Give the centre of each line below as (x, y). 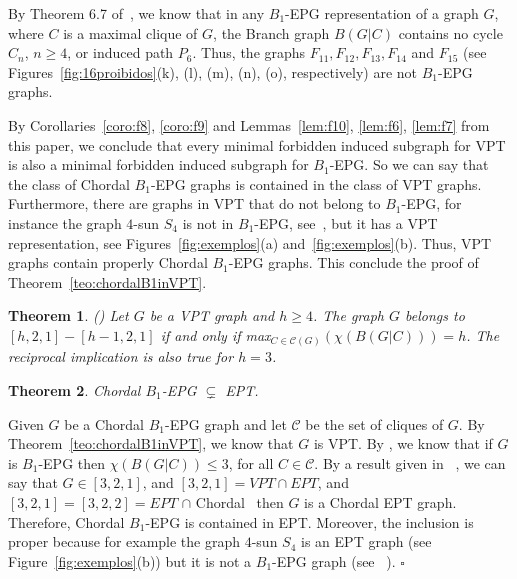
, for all (251, 462)
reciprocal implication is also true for (121, 356)
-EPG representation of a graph (382, 13)
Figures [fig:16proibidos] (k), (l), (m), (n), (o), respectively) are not (212, 71)
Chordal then (239, 501)
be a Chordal (104, 423)
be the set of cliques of (374, 423)
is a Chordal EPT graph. (380, 501)
